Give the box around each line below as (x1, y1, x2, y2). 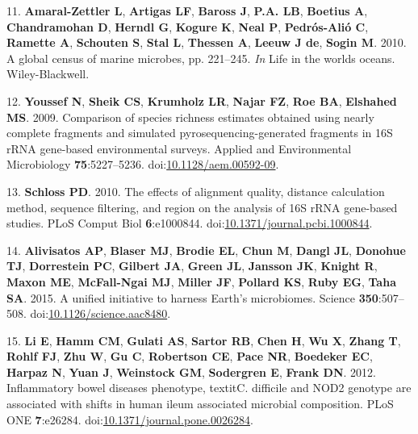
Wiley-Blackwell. (6, 65, 90, 82)
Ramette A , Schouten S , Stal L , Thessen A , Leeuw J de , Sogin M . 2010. (6, 34, 407, 51)
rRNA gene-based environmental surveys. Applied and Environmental (6, 140, 352, 156)
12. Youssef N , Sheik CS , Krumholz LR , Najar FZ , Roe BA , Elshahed (6, 92, 397, 109)
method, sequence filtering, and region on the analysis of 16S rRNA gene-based (6, 198, 398, 215)
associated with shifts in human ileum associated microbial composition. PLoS (6, 395, 394, 412)
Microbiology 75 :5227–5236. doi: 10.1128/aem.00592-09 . (6, 156, 279, 173)
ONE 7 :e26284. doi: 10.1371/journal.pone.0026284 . (6, 411, 253, 428)
